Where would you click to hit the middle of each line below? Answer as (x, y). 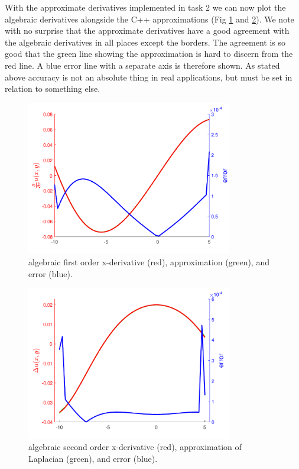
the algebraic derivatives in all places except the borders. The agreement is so (145, 42)
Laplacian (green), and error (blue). (93, 459)
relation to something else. (53, 89)
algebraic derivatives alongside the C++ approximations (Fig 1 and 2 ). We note (149, 19)
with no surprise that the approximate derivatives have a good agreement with (147, 30)
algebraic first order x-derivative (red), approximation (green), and (149, 262)
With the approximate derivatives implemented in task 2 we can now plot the (145, 7)
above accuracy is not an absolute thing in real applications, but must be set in (149, 77)
